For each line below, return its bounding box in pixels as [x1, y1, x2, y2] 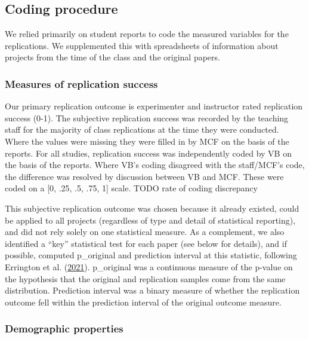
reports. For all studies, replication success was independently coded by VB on [5, 146, 292, 159]
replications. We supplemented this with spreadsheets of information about [5, 39, 279, 51]
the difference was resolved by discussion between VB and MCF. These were [5, 170, 284, 182]
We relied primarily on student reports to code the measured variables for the [5, 28, 289, 40]
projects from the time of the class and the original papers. [5, 51, 220, 63]
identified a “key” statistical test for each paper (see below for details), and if [5, 237, 287, 249]
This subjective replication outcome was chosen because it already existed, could [5, 201, 299, 214]
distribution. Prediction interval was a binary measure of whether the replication [5, 284, 300, 297]
